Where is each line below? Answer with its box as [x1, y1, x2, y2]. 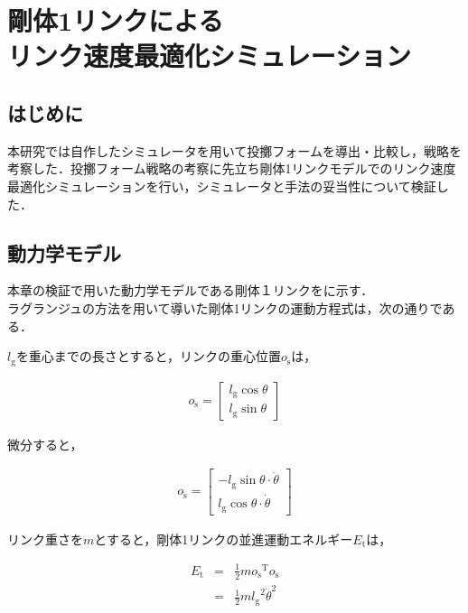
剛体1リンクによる [7, 2, 224, 39]
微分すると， [7, 434, 83, 453]
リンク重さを [7, 529, 83, 548]
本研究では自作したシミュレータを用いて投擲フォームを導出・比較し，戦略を [7, 141, 462, 160]
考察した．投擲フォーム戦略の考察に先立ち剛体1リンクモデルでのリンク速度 [7, 159, 456, 178]
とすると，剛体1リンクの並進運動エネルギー [94, 529, 353, 548]
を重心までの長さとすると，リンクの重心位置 [15, 347, 281, 366]
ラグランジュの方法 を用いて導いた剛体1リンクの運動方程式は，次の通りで [7, 298, 443, 317]
